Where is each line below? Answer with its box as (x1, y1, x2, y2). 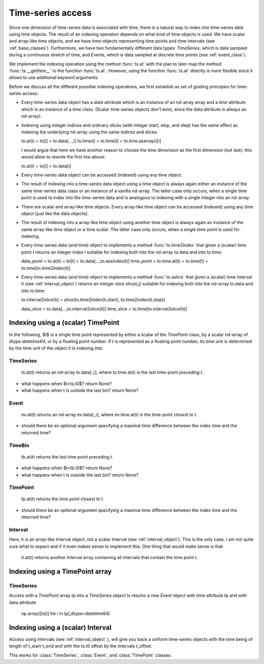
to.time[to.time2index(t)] (21, 265, 70, 271)
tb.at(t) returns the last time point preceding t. (21, 454, 113, 460)
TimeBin (9, 442, 29, 449)
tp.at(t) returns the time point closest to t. (21, 496, 105, 502)
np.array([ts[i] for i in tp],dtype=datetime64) (21, 611, 110, 616)
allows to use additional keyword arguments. (9, 75, 99, 80)
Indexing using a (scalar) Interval (9, 623, 112, 632)
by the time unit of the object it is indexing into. (9, 345, 104, 351)
